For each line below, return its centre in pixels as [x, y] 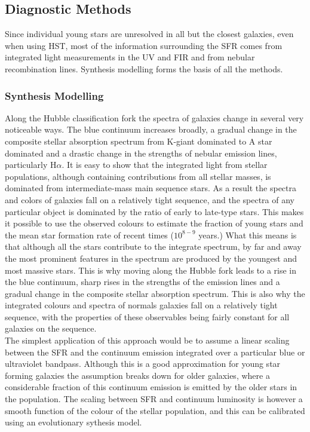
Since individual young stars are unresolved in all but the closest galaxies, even [149, 34]
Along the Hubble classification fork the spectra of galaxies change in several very [154, 117]
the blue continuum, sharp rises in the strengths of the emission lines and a [142, 282]
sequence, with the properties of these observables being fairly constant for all [147, 316]
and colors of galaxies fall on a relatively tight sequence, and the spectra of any [150, 199]
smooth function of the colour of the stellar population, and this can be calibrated [155, 410]
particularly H [31, 165]
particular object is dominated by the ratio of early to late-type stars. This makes [154, 211]
